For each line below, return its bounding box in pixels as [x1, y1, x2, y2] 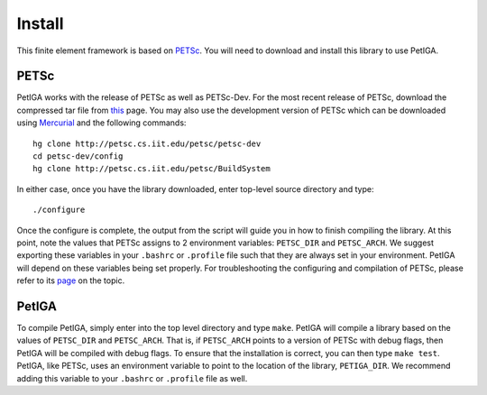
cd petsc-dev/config [32, 152, 124, 161]
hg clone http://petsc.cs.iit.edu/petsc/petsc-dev [32, 138, 262, 149]
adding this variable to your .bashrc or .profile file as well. [16, 372, 248, 383]
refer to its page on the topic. [16, 275, 125, 286]
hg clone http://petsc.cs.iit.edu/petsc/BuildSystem [32, 163, 271, 174]
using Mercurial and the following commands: [16, 117, 187, 128]
